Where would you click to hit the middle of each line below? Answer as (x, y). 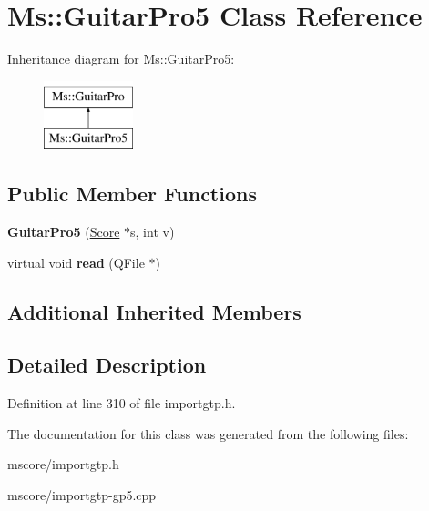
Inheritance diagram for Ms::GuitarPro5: (121, 59)
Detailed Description (107, 365)
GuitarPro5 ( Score (64, 232)
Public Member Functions (132, 194)
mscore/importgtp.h (63, 464)
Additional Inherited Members (154, 311)
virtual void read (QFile (76, 262)
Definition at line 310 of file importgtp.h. (122, 403)
